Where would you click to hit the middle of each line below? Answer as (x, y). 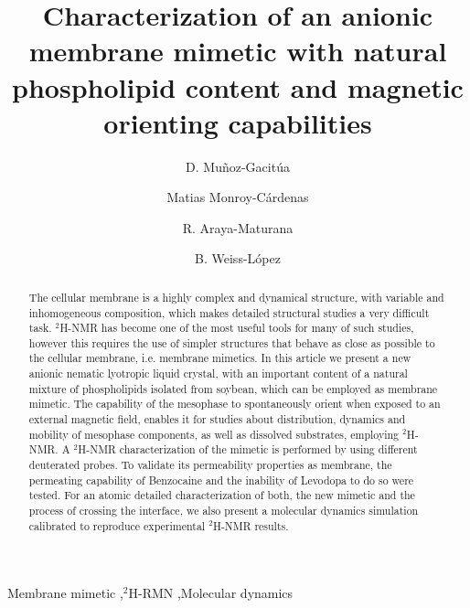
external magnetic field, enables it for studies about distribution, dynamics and (217, 419)
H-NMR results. (251, 525)
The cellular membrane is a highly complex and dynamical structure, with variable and (236, 297)
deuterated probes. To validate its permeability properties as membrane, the (210, 465)
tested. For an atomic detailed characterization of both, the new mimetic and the (222, 495)
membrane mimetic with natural (238, 51)
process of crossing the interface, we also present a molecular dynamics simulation (224, 511)
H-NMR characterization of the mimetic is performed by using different (248, 449)
